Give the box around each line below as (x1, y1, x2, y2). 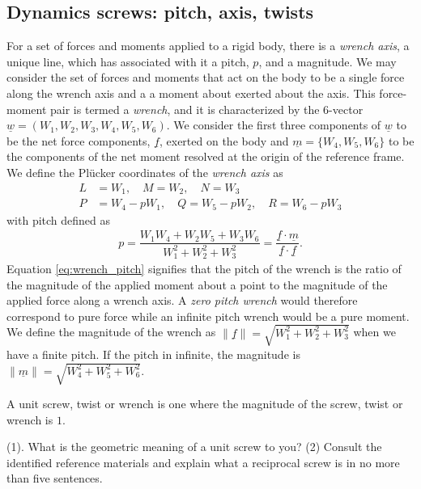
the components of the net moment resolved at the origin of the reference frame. (6, 148, 405, 165)
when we (353, 323, 396, 340)
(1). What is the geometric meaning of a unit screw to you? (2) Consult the (6, 438, 382, 455)
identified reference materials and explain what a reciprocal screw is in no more (6, 453, 400, 470)
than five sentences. (6, 470, 103, 487)
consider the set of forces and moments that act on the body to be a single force (6, 69, 405, 86)
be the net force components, (6, 132, 151, 149)
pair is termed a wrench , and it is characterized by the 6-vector (50, 100, 364, 117)
